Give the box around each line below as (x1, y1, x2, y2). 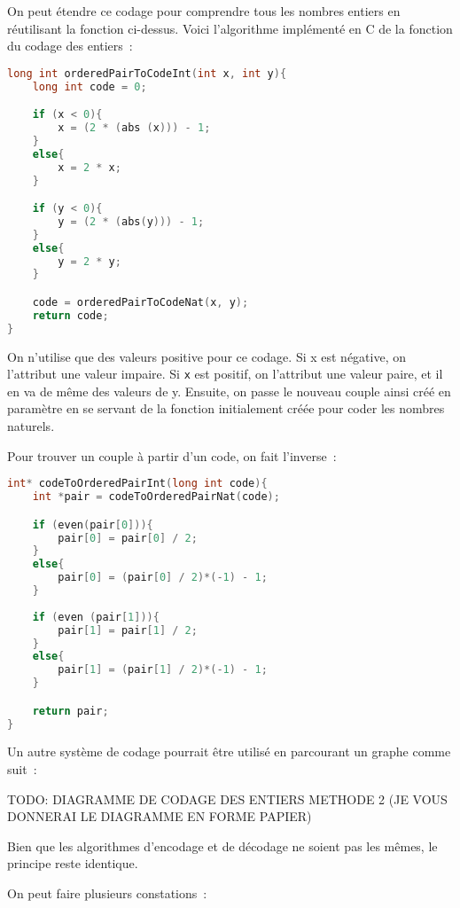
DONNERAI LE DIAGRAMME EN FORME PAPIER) (7, 807, 312, 826)
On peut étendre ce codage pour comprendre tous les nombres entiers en (7, 2, 401, 20)
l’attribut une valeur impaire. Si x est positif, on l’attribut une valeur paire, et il (7, 364, 443, 383)
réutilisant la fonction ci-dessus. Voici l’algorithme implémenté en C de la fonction (7, 19, 453, 37)
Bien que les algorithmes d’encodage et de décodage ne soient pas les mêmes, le (7, 836, 438, 855)
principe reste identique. (7, 854, 138, 873)
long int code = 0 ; (32, 80, 147, 93)
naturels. (7, 417, 55, 435)
